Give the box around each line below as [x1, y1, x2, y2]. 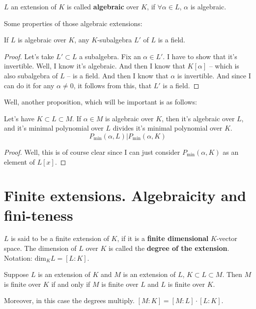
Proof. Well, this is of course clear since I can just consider [4, 146, 180, 157]
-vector [216, 233, 237, 243]
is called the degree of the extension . [108, 243, 229, 253]
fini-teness [4, 205, 73, 225]
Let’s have [4, 113, 35, 123]
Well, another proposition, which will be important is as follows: [4, 97, 197, 107]
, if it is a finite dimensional [117, 233, 209, 243]
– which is [209, 61, 239, 71]
